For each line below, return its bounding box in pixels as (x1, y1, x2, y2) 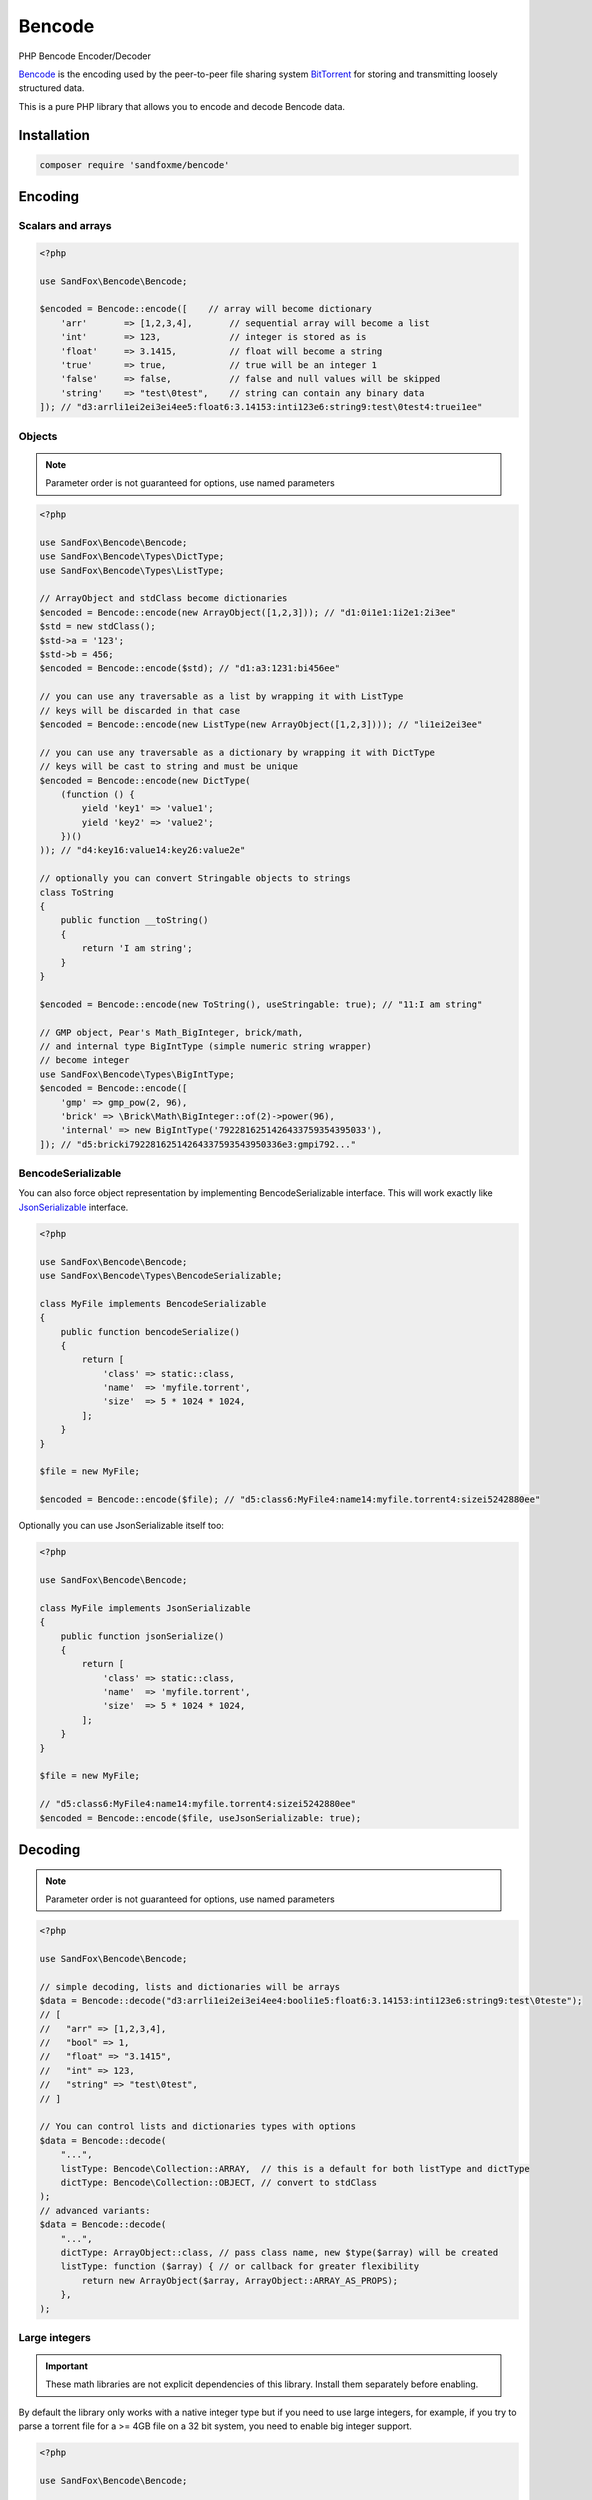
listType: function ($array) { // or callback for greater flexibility (60, 2261, 420, 2272)
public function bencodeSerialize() (60, 1326, 240, 1337)
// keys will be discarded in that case (39, 705, 240, 716)
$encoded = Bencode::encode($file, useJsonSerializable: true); (39, 1812, 362, 1824)
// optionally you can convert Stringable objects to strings (39, 873, 351, 884)
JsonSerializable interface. (18, 1201, 129, 1213)
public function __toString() (60, 915, 209, 926)
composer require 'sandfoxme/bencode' (39, 159, 230, 170)
